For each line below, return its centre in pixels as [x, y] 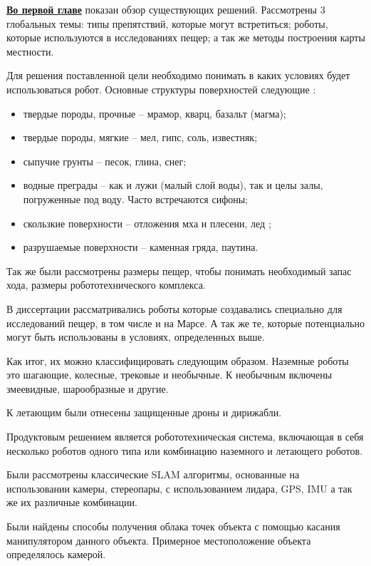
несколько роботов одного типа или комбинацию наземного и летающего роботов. [185, 450]
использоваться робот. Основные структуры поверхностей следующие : [161, 89]
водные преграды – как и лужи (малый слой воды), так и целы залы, [173, 185]
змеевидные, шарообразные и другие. [88, 388]
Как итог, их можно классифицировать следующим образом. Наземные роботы [178, 360]
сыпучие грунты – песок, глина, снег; [105, 161]
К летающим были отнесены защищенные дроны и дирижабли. [144, 412]
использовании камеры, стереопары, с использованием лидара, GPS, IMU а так [179, 488]
